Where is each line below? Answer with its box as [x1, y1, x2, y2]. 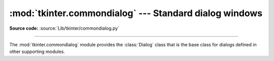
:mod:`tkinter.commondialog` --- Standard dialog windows [9, 8, 263, 19]
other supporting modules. [9, 48, 65, 55]
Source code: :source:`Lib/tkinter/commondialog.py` [9, 25, 119, 31]
